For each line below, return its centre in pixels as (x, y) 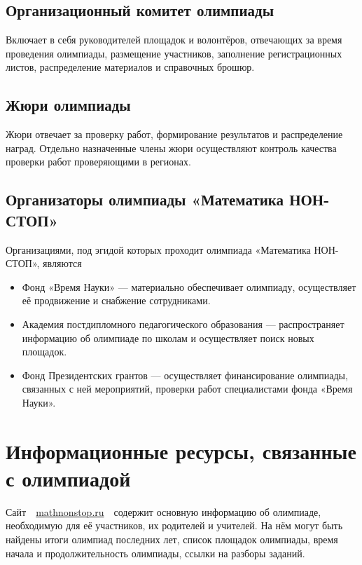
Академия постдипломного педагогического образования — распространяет (183, 324)
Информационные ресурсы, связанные (181, 450)
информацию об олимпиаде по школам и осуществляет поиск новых (168, 338)
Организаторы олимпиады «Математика (145, 199)
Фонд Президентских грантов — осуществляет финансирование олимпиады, (185, 375)
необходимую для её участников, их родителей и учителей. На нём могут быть (174, 525)
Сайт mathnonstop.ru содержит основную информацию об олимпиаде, (163, 511)
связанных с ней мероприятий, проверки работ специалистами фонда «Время (187, 389)
